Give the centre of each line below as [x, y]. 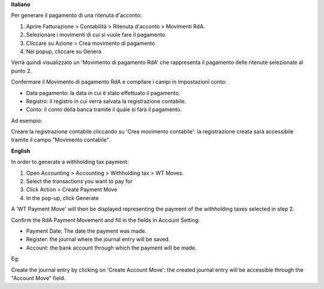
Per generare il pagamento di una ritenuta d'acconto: [76, 16]
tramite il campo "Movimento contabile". [61, 140]
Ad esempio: [27, 120]
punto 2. [22, 71]
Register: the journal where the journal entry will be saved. [98, 239]
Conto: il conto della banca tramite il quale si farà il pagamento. [104, 109]
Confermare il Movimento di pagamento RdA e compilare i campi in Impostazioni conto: [119, 82]
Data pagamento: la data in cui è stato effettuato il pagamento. [103, 93]
